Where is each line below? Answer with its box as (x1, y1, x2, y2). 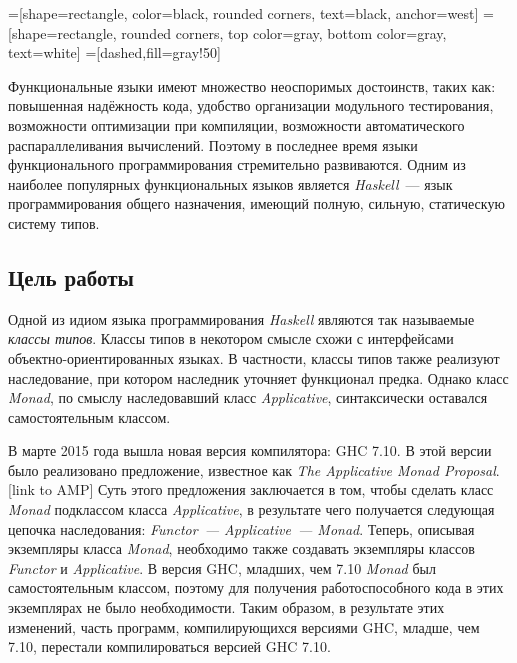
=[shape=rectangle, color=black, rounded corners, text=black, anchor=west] (8, 3, 479, 23)
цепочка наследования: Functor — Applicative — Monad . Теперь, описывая (8, 518, 475, 539)
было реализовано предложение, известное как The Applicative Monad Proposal (8, 459, 496, 480)
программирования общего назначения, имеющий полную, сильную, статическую (8, 193, 505, 214)
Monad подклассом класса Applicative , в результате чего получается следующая (8, 499, 495, 520)
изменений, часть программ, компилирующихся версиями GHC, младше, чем (8, 616, 480, 637)
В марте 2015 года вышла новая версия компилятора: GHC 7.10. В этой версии (8, 440, 492, 461)
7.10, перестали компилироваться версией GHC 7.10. (8, 636, 331, 657)
